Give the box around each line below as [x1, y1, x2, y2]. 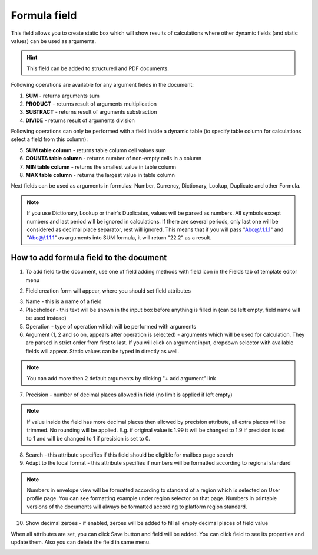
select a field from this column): [11, 136, 88, 143]
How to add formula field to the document [11, 252, 167, 262]
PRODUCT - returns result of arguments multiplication [25, 100, 157, 107]
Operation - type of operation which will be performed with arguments [25, 323, 197, 330]
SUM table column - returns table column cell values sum [25, 146, 166, 153]
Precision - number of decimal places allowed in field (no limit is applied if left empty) [25, 391, 233, 398]
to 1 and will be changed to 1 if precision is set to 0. [26, 435, 150, 442]
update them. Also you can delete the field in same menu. [11, 538, 151, 546]
